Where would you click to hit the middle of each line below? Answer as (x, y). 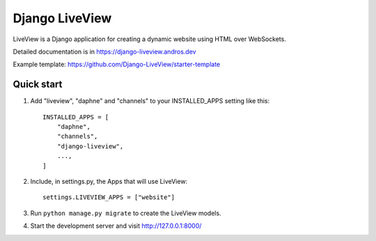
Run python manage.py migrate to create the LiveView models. (126, 213)
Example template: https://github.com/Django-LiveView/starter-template (117, 64)
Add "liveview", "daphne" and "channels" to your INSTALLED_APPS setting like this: (150, 101)
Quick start (38, 85)
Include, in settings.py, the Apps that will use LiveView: (109, 181)
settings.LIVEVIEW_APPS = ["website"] (109, 197)
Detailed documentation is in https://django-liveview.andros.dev (104, 52)
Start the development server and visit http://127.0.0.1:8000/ (116, 226)
